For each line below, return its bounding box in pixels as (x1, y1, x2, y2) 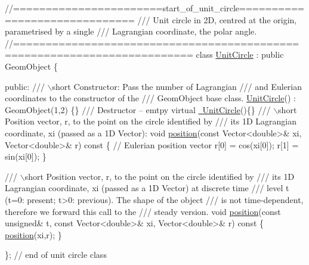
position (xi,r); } (5, 228, 62, 241)
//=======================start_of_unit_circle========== (5, 2, 304, 14)
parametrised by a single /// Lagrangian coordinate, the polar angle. (5, 25, 257, 38)
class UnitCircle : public (196, 48, 284, 61)
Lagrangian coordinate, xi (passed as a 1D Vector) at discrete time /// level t (5, 182, 289, 194)
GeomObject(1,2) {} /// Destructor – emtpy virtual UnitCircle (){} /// (5, 103, 271, 116)
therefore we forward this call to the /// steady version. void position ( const (5, 205, 281, 217)
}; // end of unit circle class (5, 248, 107, 261)
